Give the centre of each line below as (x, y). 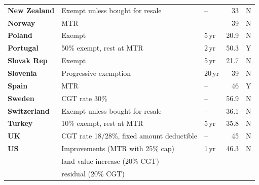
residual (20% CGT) (93, 173)
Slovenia (22, 73)
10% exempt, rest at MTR (102, 123)
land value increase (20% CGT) (110, 160)
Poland (20, 35)
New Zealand (31, 10)
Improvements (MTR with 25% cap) (118, 148)
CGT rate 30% (84, 98)
